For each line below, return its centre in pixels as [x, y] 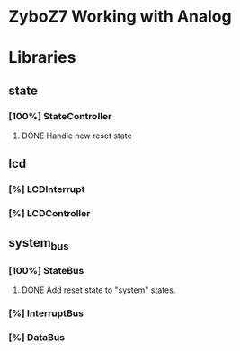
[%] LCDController [49, 214]
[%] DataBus [36, 338]
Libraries [42, 58]
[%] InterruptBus [46, 313]
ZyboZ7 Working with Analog [120, 17]
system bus [39, 244]
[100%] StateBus [46, 270]
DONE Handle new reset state [76, 136]
